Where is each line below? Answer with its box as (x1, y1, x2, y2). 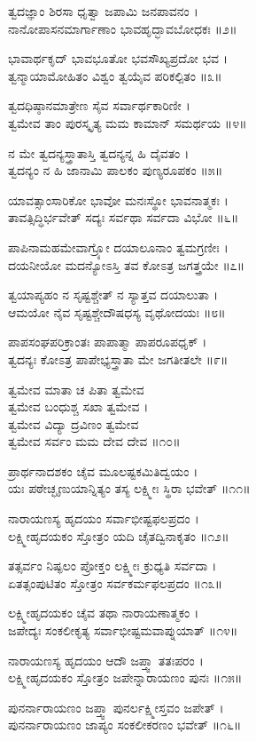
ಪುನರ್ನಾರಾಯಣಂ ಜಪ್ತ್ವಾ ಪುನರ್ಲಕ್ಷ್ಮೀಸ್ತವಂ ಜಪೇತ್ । (8, 697, 224, 716)
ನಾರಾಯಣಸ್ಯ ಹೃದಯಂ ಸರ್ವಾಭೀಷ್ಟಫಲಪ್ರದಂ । (8, 509, 199, 528)
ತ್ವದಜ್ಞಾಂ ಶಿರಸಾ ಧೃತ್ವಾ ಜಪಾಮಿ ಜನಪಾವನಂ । (8, 2, 198, 20)
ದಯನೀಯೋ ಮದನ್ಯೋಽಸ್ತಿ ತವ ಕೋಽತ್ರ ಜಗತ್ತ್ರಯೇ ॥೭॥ (8, 255, 245, 274)
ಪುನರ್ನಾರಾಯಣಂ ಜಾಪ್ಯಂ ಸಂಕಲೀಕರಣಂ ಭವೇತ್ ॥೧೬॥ (8, 715, 242, 734)
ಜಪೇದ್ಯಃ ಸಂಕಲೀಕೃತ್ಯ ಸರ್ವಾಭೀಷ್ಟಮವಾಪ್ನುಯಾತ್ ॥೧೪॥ (8, 621, 238, 640)
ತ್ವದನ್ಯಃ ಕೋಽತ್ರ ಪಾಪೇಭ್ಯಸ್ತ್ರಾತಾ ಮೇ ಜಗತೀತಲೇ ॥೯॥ (8, 349, 229, 368)
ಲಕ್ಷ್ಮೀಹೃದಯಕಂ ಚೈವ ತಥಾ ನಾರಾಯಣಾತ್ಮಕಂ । (8, 603, 199, 622)
